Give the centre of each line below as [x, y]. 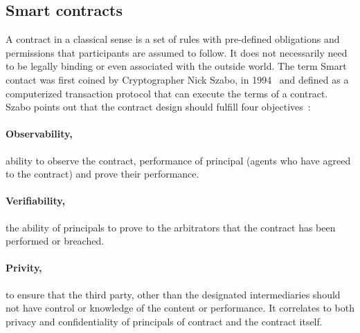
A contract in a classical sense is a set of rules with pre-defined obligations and [173, 39]
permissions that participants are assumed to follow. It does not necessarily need [177, 52]
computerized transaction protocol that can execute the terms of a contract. [167, 93]
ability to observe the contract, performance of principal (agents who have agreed [178, 160]
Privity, [24, 268]
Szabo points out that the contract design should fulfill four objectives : [158, 107]
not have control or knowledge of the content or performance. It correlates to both [180, 308]
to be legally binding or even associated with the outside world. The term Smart [176, 66]
